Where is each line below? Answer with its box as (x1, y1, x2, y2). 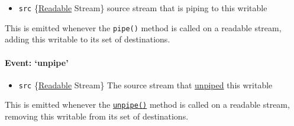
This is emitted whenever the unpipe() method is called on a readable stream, (5, 98, 290, 111)
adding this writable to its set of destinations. (5, 33, 170, 45)
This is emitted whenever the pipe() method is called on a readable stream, (5, 21, 282, 34)
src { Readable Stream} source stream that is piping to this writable (18, 2, 267, 14)
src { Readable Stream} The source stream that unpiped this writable (18, 78, 273, 91)
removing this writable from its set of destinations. (5, 110, 189, 122)
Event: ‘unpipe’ (5, 56, 69, 68)
